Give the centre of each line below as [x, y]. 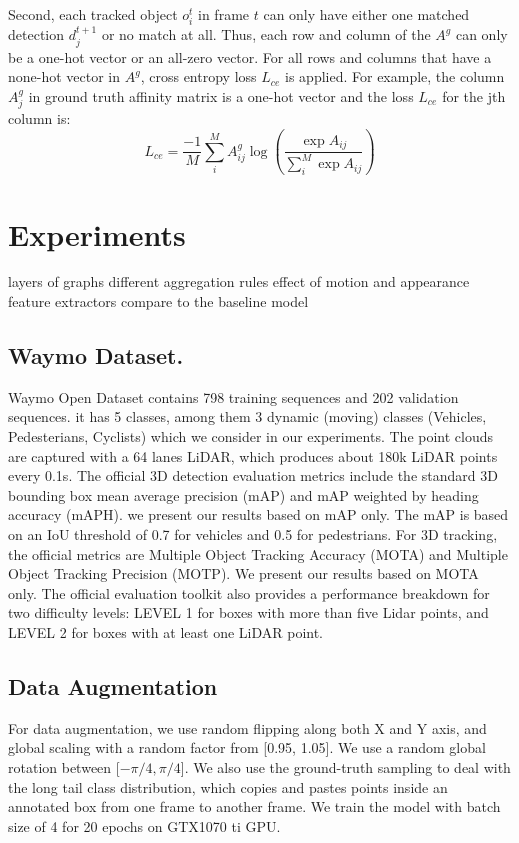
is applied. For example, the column [395, 76]
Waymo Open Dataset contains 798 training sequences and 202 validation [233, 396]
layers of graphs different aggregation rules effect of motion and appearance [239, 281]
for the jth [474, 95]
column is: [39, 118]
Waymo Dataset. [96, 355]
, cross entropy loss [198, 76]
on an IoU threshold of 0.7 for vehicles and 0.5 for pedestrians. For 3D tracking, [253, 533]
